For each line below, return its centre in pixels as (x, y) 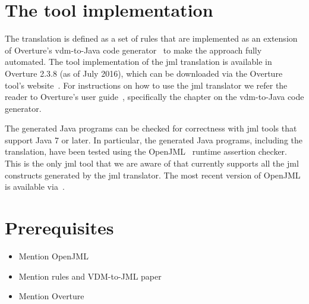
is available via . (35, 187)
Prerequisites (59, 228)
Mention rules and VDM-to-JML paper (90, 276)
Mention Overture (51, 296)
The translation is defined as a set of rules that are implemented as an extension (151, 38)
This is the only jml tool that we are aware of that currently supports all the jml (152, 163)
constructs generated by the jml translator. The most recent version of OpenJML (153, 175)
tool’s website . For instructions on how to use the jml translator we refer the (146, 85)
